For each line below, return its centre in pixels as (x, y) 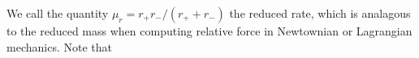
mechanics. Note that (59, 46)
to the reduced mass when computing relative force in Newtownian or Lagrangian (209, 31)
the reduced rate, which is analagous (320, 13)
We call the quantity (58, 13)
